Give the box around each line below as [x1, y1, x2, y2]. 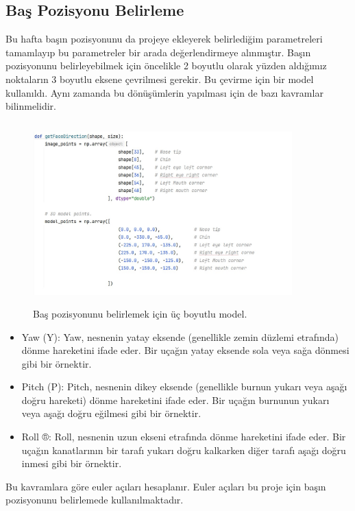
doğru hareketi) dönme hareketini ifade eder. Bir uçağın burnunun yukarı [21, 392, 330, 407]
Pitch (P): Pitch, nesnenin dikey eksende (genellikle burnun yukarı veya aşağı [21, 379, 347, 394]
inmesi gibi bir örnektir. [21, 456, 122, 471]
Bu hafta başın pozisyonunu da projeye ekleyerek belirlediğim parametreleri [5, 32, 323, 46]
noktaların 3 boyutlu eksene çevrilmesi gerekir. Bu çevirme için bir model [5, 71, 314, 86]
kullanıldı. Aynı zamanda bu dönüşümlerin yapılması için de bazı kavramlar [5, 85, 323, 99]
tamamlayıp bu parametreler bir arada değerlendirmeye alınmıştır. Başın [5, 45, 311, 59]
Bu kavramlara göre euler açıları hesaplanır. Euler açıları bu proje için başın [5, 479, 326, 493]
